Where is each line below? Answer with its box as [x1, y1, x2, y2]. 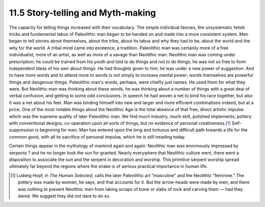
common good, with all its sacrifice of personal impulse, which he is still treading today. [9, 134, 186, 139]
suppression [9, 127, 34, 133]
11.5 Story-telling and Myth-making [9, 7, 157, 18]
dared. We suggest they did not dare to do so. [18, 193, 110, 199]
